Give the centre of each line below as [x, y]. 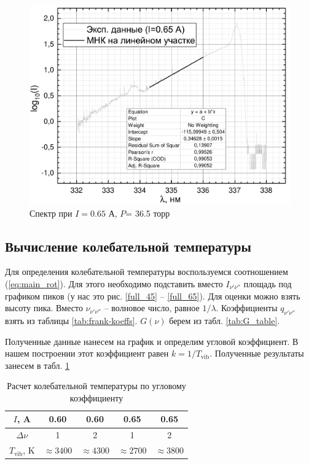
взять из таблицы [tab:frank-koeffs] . [71, 320]
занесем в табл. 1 [37, 365]
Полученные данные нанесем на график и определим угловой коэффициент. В [152, 341]
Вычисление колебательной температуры [128, 246]
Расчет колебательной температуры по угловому [96, 386]
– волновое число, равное [152, 308]
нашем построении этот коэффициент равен [87, 353]
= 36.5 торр [148, 213]
